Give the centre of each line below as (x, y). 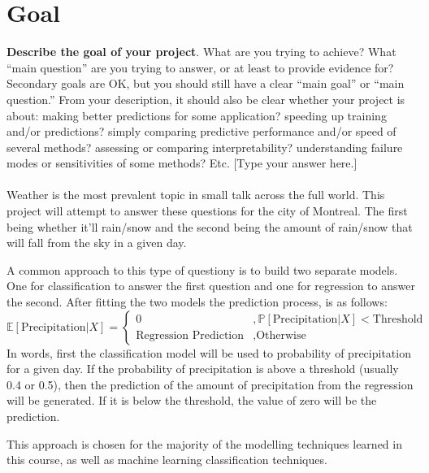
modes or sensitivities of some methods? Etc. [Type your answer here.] (182, 163)
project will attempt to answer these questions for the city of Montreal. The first (207, 211)
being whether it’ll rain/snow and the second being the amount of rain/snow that (210, 226)
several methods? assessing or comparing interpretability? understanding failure (205, 147)
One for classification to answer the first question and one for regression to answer (211, 286)
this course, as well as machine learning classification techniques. (167, 460)
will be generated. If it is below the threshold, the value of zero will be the (192, 400)
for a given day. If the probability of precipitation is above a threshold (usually (203, 369)
